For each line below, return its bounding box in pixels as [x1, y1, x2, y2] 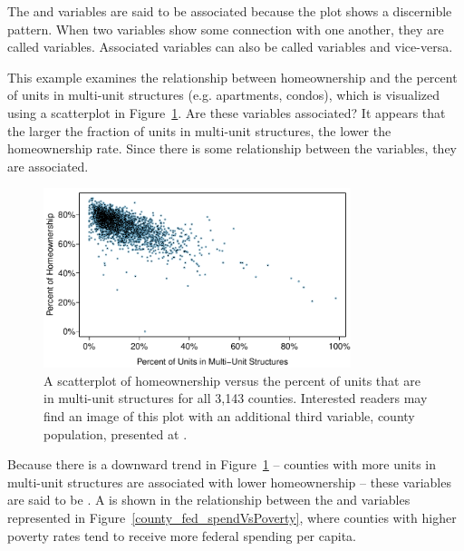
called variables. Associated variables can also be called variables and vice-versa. [7, 37, 453, 56]
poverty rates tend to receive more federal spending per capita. [7, 526, 356, 545]
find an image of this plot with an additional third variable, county [43, 406, 415, 425]
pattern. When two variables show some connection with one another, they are [7, 19, 444, 38]
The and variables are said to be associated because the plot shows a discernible [7, 2, 452, 20]
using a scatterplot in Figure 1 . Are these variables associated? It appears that [7, 103, 446, 122]
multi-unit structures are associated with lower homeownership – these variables [7, 472, 451, 491]
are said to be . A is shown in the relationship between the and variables [7, 490, 411, 509]
